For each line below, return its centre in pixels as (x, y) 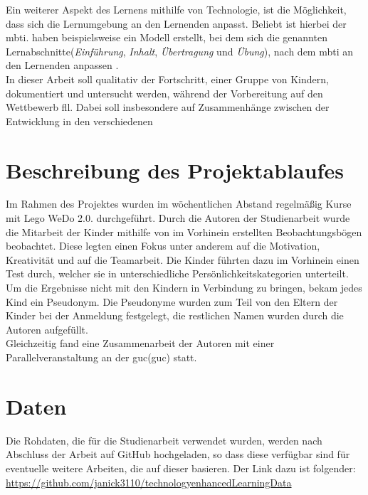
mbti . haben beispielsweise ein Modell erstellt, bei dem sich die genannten (167, 37)
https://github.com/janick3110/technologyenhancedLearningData (149, 482)
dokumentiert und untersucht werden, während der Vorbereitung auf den (164, 93)
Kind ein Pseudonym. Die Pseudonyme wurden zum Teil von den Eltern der (172, 301)
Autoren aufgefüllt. (47, 329)
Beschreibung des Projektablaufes (175, 170)
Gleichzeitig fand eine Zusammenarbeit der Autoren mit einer (140, 343)
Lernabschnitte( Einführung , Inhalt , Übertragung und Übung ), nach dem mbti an (180, 51)
